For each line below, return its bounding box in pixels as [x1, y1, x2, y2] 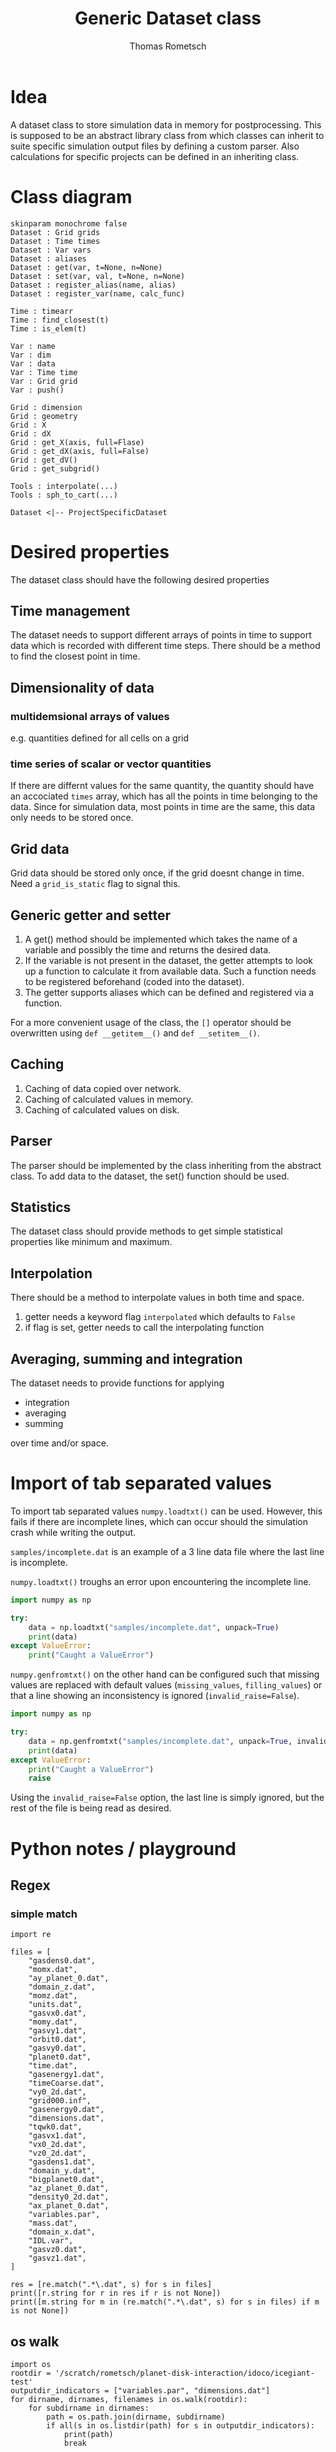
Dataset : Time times [10, 236, 101, 246]
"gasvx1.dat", [28, 2131, 87, 2141]
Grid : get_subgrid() [10, 463, 101, 474]
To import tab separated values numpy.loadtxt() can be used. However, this [10, 1505, 323, 1517]
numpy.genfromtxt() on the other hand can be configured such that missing [10, 1668, 320, 1681]
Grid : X [10, 420, 47, 430]
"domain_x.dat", [28, 2227, 97, 2237]
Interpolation [10, 1265, 93, 1282]
